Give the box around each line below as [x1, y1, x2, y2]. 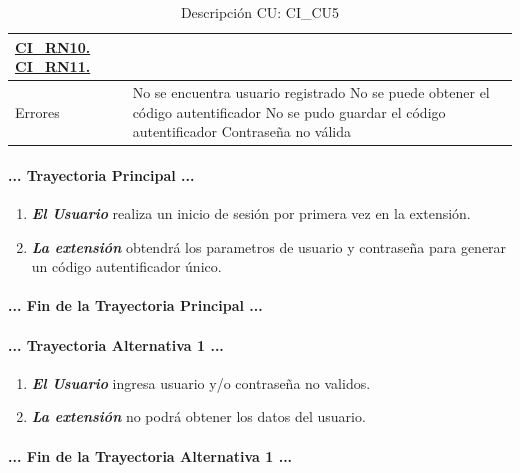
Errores [15, 101, 60, 122]
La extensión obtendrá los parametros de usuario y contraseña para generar [31, 236, 507, 257]
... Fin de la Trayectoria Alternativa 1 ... [8, 445, 293, 466]
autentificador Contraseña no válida [132, 121, 351, 142]
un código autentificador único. [31, 256, 222, 277]
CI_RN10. [15, 36, 91, 57]
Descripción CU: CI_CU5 [180, 2, 340, 22]
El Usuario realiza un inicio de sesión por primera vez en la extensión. [31, 203, 471, 224]
